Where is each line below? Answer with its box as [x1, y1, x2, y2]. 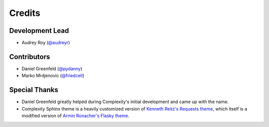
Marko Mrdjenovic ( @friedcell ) [21, 73, 85, 79]
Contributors [9, 52, 50, 61]
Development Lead [9, 26, 69, 35]
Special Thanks [9, 86, 58, 94]
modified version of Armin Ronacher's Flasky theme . [21, 113, 130, 119]
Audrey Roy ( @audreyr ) [21, 40, 70, 46]
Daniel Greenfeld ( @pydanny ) [21, 65, 83, 72]
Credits [9, 7, 41, 18]
